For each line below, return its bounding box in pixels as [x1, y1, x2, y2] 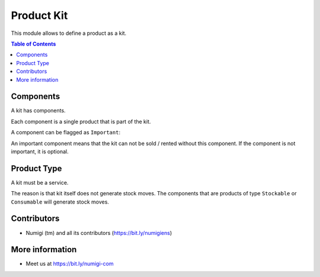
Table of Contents [11, 40, 56, 47]
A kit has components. [11, 107, 66, 114]
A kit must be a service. [11, 179, 69, 186]
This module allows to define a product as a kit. [11, 30, 127, 37]
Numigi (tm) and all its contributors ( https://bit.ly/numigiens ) [25, 229, 172, 236]
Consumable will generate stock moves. [11, 198, 110, 205]
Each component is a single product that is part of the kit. [11, 118, 151, 125]
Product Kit [11, 9, 68, 22]
